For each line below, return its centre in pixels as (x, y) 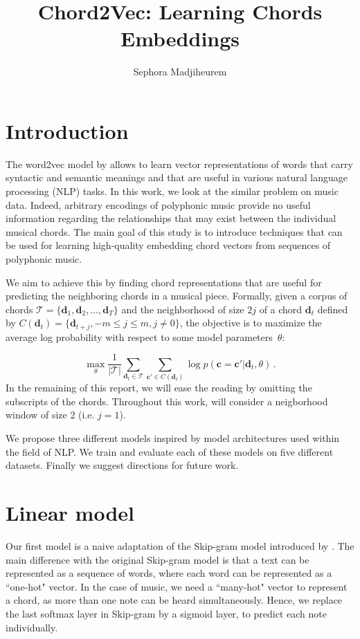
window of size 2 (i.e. (50, 415)
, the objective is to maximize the (251, 323)
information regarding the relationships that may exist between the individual (171, 218)
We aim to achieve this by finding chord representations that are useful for (164, 282)
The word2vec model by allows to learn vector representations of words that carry (179, 164)
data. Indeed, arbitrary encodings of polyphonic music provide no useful (158, 204)
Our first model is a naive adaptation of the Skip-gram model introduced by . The (180, 545)
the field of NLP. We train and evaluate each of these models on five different (170, 451)
